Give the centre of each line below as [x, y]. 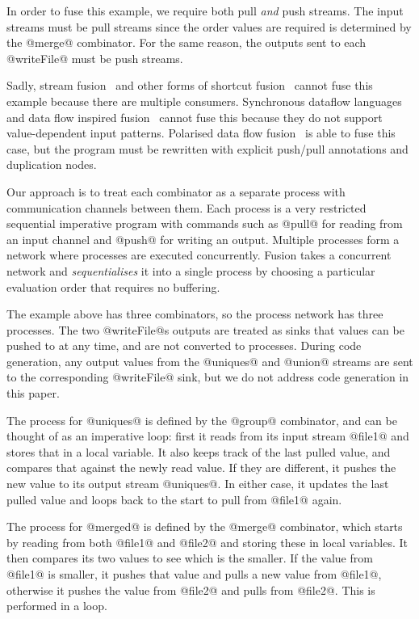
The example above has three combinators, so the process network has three [195, 314]
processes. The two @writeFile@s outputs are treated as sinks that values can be [205, 329]
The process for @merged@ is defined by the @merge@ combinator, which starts [205, 526]
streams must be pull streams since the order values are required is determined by [209, 26]
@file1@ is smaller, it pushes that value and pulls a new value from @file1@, [194, 574]
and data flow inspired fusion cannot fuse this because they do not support [195, 117]
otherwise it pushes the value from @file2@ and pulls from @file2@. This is [191, 590]
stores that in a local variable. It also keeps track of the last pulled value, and [199, 451]
